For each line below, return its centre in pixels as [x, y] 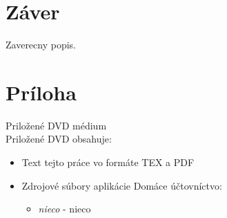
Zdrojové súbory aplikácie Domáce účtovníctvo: [122, 185]
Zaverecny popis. [41, 45]
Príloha [41, 92]
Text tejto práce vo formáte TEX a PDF [108, 162]
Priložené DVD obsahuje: [59, 139]
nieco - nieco [65, 209]
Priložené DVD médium [56, 125]
